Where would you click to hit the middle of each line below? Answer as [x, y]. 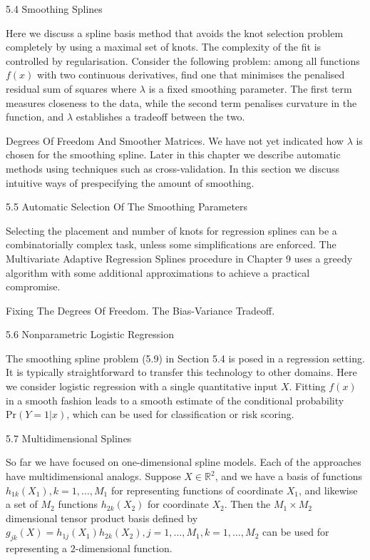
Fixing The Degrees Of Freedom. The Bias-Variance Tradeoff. [140, 310]
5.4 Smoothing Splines [54, 9]
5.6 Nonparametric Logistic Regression [90, 334]
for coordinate [178, 504]
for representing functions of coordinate [197, 490]
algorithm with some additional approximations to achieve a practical [158, 272]
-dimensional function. [124, 548]
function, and [35, 117]
